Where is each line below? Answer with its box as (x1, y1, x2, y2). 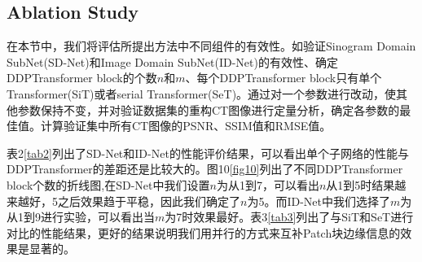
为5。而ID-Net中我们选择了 (247, 192, 390, 209)
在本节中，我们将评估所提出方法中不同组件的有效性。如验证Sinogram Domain (7, 37, 416, 55)
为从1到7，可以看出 (216, 176, 319, 193)
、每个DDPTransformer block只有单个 (185, 69, 382, 86)
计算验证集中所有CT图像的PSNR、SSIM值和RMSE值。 (40, 117, 332, 134)
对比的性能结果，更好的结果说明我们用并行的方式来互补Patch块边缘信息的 (7, 224, 401, 241)
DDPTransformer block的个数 (7, 69, 157, 86)
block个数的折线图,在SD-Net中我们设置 (7, 176, 210, 193)
